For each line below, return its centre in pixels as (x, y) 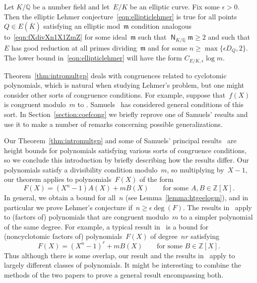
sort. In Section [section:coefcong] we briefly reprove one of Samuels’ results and (126, 114)
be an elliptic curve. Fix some (175, 6)
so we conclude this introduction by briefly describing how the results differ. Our (127, 160)
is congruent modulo (35, 104)
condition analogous (161, 26)
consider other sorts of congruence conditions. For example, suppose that (115, 94)
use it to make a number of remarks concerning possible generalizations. (113, 124)
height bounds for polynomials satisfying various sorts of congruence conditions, (125, 150)
